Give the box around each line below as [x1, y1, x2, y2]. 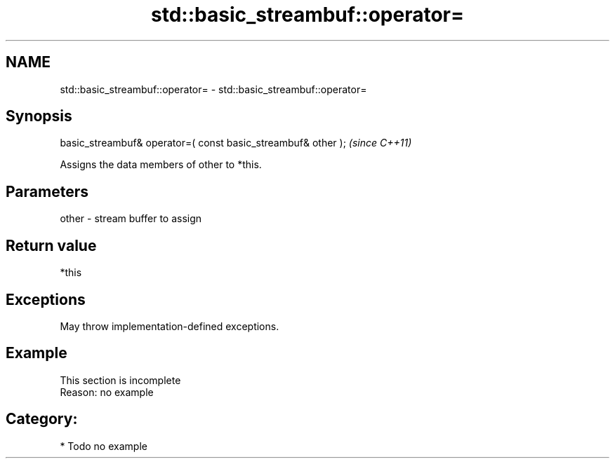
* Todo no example [60, 439, 147, 452]
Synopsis [6, 107, 72, 125]
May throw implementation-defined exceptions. [60, 320, 279, 332]
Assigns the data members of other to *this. [60, 158, 262, 171]
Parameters [6, 182, 88, 200]
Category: [6, 410, 78, 428]
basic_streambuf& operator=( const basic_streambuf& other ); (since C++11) [60, 137, 412, 149]
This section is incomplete [60, 374, 181, 386]
